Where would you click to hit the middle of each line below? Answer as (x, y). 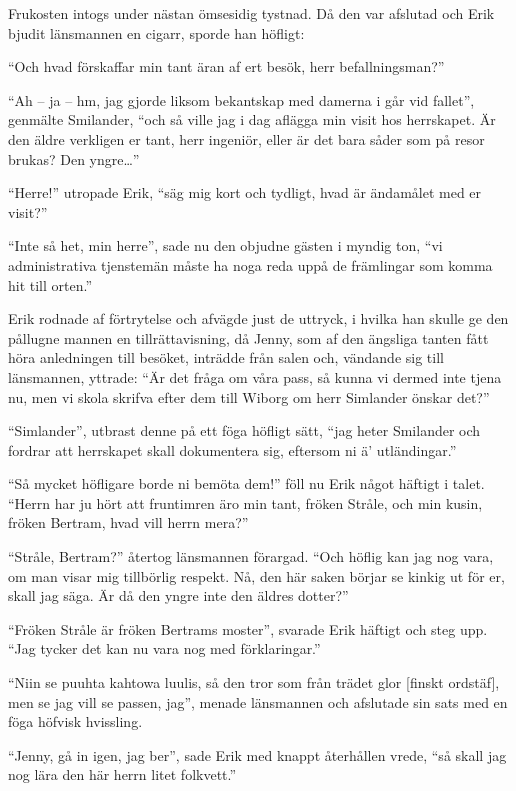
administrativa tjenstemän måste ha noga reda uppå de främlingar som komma (250, 264)
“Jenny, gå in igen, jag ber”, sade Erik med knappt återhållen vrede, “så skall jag (257, 754)
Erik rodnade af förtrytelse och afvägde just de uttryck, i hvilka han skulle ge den (258, 318)
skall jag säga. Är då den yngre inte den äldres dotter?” (178, 595)
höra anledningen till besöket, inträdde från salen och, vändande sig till (226, 357)
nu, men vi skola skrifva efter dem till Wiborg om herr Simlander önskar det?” (249, 396)
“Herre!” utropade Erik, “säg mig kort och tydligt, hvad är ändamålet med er (245, 192)
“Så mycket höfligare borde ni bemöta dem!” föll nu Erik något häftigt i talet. (246, 483)
